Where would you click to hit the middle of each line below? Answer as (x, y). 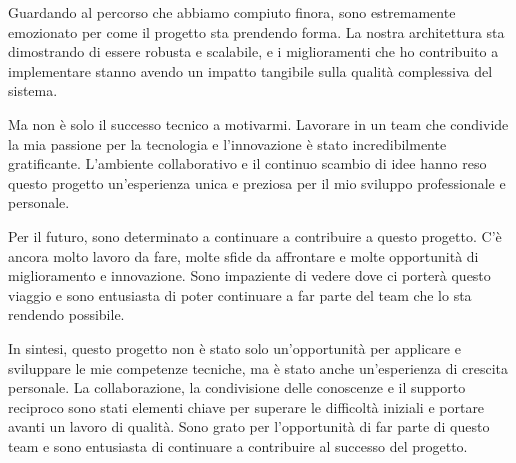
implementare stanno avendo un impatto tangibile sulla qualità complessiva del (250, 70)
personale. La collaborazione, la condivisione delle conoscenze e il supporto (237, 387)
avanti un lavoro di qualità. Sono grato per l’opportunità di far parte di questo (249, 426)
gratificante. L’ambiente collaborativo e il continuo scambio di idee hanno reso (247, 163)
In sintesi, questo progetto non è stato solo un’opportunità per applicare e (234, 347)
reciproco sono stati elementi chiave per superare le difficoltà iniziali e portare (246, 406)
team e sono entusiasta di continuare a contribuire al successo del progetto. (238, 445)
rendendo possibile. (66, 314)
